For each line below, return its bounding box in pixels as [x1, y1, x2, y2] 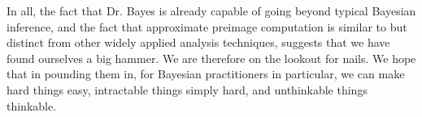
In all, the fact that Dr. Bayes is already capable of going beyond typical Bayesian [7, 2, 416, 19]
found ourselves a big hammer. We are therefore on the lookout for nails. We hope [7, 49, 416, 66]
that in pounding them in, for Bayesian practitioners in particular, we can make [7, 65, 405, 82]
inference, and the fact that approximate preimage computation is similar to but [7, 18, 407, 35]
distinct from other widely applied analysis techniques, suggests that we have [7, 34, 390, 51]
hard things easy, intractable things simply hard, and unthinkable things [7, 81, 368, 98]
